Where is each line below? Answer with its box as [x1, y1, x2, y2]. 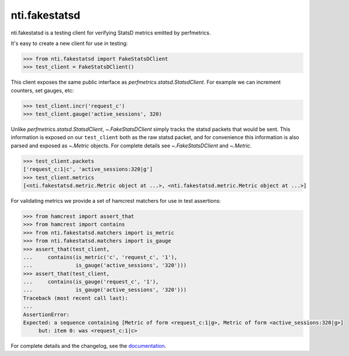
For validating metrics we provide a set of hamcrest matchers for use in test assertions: [11, 197, 222, 204]
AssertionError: [23, 311, 70, 318]
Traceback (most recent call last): [23, 295, 129, 301]
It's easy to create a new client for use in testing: [11, 40, 128, 47]
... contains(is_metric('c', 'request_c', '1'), [23, 254, 178, 260]
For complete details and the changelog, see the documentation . [11, 343, 167, 350]
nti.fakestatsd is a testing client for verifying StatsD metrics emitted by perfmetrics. [11, 29, 211, 36]
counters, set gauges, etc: [11, 87, 74, 94]
